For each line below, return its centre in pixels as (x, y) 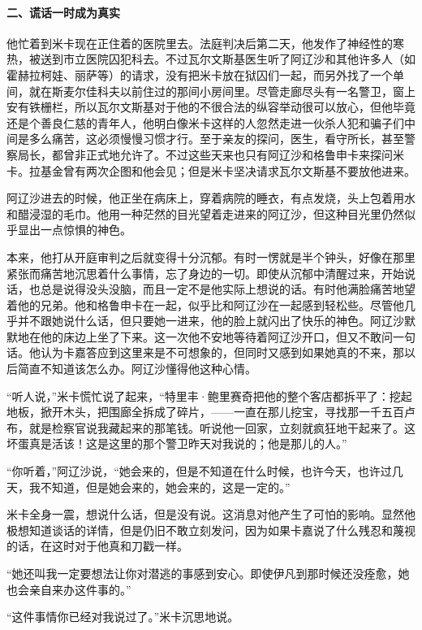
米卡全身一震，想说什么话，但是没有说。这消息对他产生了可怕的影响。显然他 (211, 514)
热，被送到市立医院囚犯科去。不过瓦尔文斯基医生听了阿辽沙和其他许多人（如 (211, 59)
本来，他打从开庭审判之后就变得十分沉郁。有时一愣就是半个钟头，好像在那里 (211, 256)
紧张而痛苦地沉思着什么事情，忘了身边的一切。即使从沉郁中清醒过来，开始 (205, 273)
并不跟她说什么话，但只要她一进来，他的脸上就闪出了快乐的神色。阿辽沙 (211, 321)
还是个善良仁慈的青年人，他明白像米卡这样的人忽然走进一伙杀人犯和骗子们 (205, 122)
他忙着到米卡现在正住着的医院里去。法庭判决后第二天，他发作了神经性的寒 (205, 43)
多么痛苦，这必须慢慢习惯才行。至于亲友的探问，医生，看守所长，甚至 (216, 139)
